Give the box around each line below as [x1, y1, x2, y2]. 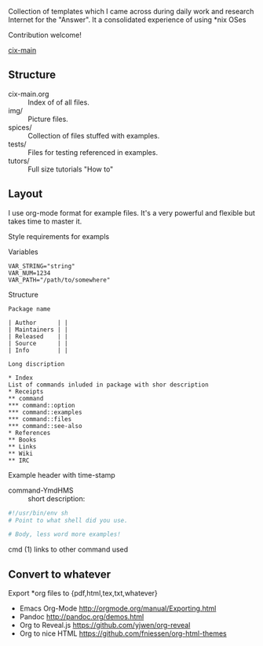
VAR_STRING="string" [8, 262, 76, 270]
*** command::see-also [8, 422, 82, 430]
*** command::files [8, 415, 72, 423]
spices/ [8, 122, 32, 132]
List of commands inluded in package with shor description [8, 381, 210, 389]
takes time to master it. [8, 216, 82, 226]
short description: [27, 493, 86, 503]
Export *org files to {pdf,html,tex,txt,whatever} [8, 589, 159, 598]
